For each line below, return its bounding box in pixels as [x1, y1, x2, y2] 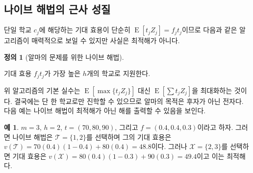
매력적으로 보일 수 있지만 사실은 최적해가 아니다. [31, 35, 180, 46]
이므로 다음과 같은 [181, 25, 237, 35]
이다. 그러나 [151, 141, 187, 151]
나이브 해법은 [12, 131, 53, 142]
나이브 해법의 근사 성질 [4, 1, 111, 17]
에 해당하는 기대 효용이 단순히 [39, 25, 130, 35]
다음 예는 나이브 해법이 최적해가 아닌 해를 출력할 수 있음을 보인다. [4, 105, 206, 116]
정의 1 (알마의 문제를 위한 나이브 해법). [4, 51, 124, 62]
